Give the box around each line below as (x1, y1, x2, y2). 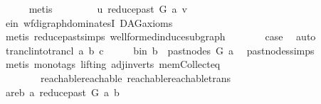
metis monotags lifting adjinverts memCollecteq (5, 57, 221, 71)
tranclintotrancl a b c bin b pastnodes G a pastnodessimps (5, 42, 315, 57)
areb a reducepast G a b (5, 84, 120, 99)
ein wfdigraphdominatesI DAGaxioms (5, 15, 173, 30)
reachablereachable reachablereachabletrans (40, 70, 231, 85)
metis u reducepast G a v (28, 1, 187, 16)
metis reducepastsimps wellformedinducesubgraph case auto (5, 29, 316, 44)
